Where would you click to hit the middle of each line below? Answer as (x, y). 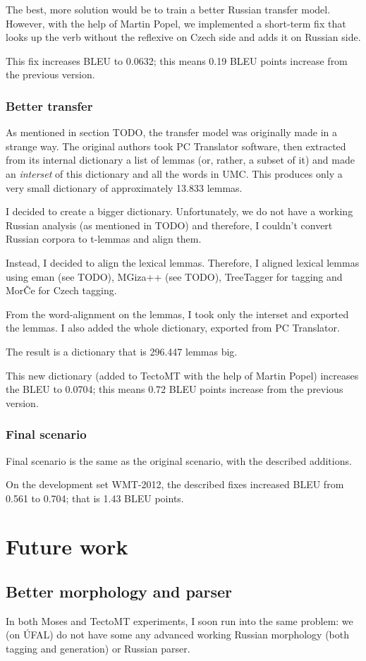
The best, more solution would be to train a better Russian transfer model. (168, 9)
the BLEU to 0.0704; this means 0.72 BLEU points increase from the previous (175, 389)
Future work (67, 546)
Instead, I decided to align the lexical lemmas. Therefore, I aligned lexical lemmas (183, 262)
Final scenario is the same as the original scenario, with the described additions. (179, 460)
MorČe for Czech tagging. (61, 290)
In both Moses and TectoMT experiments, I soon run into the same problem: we (179, 620)
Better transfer (49, 105)
